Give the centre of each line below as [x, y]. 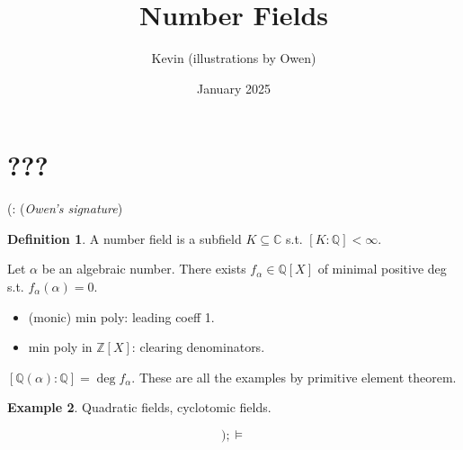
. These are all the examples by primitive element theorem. [294, 377]
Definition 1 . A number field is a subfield [125, 238]
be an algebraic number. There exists [144, 269]
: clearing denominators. [198, 347]
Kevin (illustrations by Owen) [234, 58]
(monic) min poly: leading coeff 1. [121, 316]
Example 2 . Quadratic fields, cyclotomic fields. [139, 407]
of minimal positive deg [382, 269]
